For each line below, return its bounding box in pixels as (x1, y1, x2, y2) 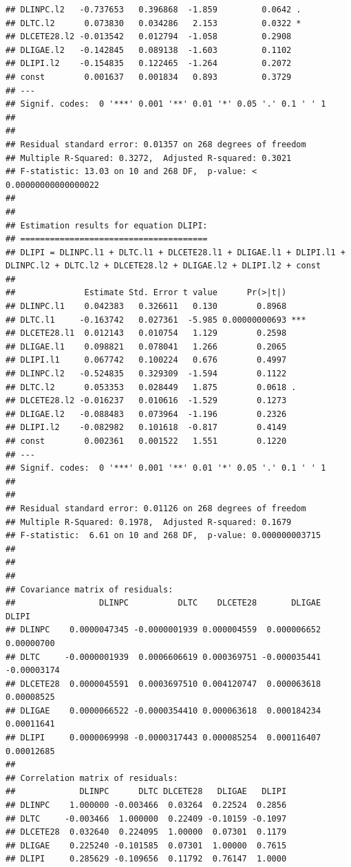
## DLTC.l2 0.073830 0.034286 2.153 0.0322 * (6, 18, 301, 28)
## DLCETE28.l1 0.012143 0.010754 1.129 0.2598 (6, 328, 287, 339)
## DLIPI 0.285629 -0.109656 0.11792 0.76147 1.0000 (6, 854, 287, 864)
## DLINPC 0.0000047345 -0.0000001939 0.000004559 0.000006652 (6, 625, 321, 635)
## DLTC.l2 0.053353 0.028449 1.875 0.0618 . (6, 382, 297, 392)
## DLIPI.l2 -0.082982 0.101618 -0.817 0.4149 (6, 422, 287, 433)
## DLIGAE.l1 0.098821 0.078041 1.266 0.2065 (6, 341, 287, 352)
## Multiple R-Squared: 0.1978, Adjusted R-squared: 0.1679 (6, 517, 292, 527)
